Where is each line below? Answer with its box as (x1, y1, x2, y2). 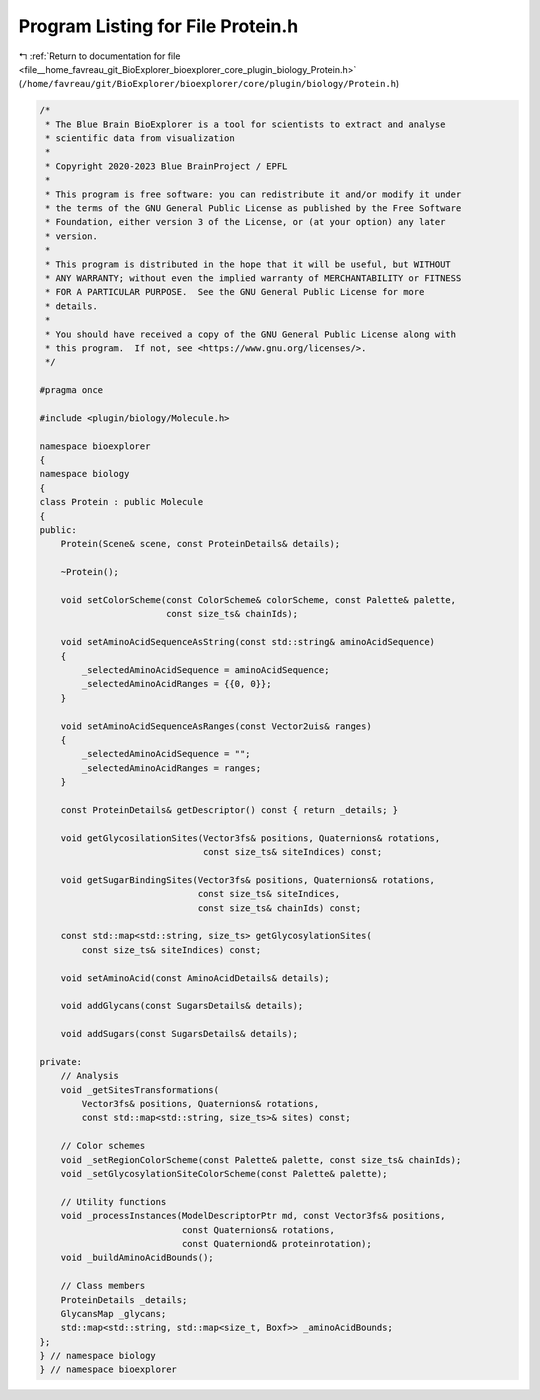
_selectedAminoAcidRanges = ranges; (81, 762, 262, 774)
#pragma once (39, 385, 104, 396)
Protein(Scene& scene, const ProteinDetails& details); (60, 538, 341, 550)
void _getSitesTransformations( (60, 1084, 220, 1095)
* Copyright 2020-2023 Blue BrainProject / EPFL (45, 160, 288, 172)
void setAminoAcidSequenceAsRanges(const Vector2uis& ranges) (60, 720, 372, 732)
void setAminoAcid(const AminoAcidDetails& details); (60, 972, 330, 984)
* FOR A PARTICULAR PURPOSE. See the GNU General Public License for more (45, 286, 425, 298)
